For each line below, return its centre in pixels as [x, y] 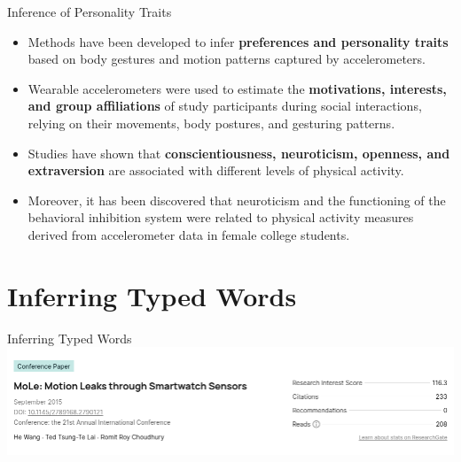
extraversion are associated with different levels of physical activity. [216, 170]
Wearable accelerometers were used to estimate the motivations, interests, [237, 88]
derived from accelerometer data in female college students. [189, 234]
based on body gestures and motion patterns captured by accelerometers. [227, 59]
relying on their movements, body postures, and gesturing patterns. [211, 123]
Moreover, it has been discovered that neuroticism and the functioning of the [237, 200]
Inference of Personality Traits [90, 12]
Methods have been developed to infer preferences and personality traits [238, 41]
